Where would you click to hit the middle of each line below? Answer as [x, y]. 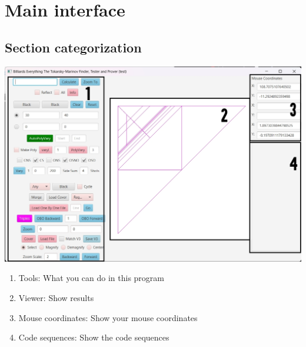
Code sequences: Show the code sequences [94, 337]
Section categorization [73, 47]
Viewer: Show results [56, 298]
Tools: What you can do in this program [91, 278]
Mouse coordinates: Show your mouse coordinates [108, 317]
